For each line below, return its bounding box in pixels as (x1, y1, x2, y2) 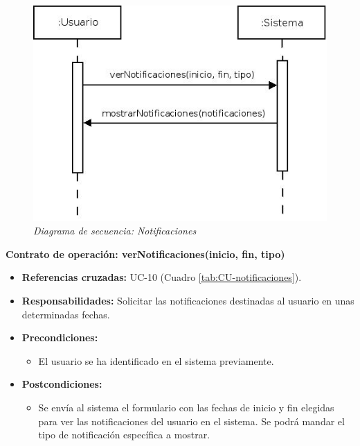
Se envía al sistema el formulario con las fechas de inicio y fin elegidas (38, 400, 334, 414)
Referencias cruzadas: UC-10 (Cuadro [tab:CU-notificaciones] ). (21, 270, 302, 284)
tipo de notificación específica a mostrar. (38, 427, 210, 442)
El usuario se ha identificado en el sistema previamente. (38, 353, 274, 368)
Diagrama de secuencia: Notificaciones (33, 223, 197, 238)
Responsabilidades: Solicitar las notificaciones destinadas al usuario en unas (21, 293, 354, 307)
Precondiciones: (21, 330, 98, 345)
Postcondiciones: (21, 377, 102, 391)
